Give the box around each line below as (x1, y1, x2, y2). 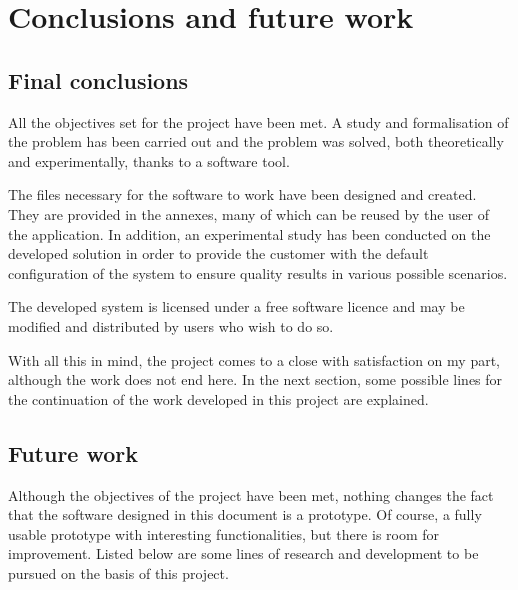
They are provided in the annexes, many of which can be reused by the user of (8, 203, 490, 224)
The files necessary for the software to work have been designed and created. (8, 184, 477, 205)
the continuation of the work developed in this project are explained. (8, 388, 429, 409)
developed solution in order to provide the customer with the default (8, 243, 429, 264)
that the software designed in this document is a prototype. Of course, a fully (8, 504, 482, 525)
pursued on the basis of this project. (8, 562, 229, 583)
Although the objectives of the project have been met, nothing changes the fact (8, 484, 494, 505)
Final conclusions (8, 64, 189, 95)
